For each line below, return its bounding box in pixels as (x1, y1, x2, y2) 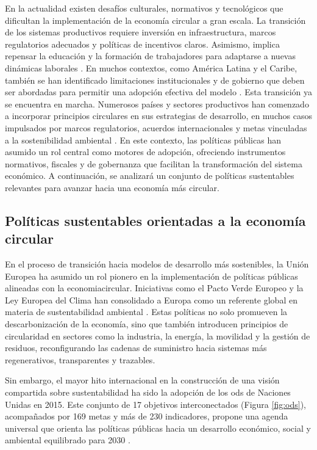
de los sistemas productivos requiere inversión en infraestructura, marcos (5, 26, 276, 38)
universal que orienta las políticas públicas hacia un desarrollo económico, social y (5, 421, 311, 434)
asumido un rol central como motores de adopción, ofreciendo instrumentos (5, 145, 286, 158)
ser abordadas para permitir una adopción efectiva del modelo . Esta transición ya (5, 85, 312, 98)
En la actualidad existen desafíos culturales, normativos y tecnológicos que (5, 2, 283, 14)
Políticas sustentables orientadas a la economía (5, 211, 306, 230)
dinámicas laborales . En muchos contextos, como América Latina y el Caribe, (5, 61, 297, 74)
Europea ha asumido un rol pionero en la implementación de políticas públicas (5, 269, 298, 282)
